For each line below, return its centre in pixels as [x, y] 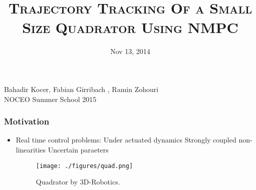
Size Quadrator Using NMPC [130, 27]
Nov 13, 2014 [130, 51]
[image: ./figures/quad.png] [84, 166]
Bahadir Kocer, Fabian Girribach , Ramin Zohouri [81, 89]
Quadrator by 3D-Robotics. [78, 182]
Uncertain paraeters [78, 149]
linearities [31, 149]
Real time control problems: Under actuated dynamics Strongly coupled [126, 140]
